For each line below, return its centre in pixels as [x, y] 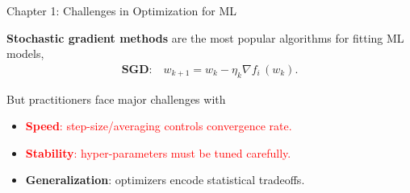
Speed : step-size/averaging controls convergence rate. [159, 126]
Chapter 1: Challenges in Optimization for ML [122, 10]
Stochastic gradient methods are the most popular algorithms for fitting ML [205, 37]
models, [25, 53]
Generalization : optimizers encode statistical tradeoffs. [165, 180]
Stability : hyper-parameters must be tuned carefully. [158, 152]
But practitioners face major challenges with [116, 99]
